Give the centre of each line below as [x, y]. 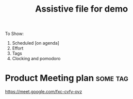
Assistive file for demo [82, 9]
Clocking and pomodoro [36, 59]
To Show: [15, 34]
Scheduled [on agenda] [36, 43]
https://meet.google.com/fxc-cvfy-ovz [44, 92]
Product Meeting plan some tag [67, 78]
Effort [18, 48]
